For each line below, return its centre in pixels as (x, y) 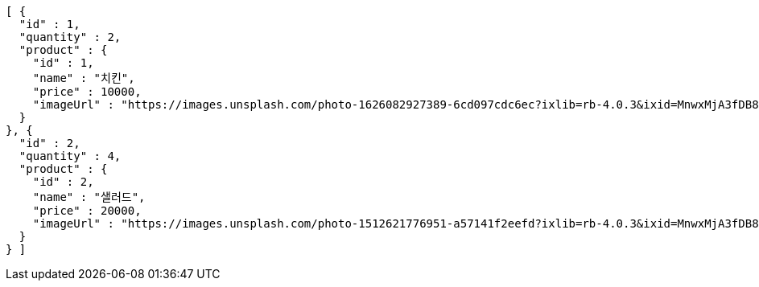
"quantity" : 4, (70, 156)
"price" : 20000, (87, 211)
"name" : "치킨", (84, 78)
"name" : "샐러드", (89, 197)
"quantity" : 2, (70, 37)
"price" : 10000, (87, 92)
